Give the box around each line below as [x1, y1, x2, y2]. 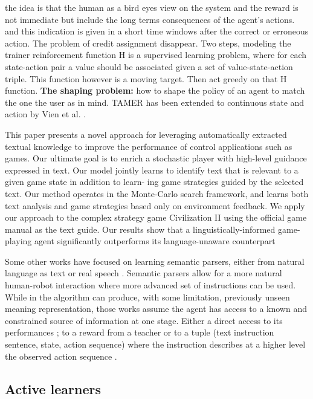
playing [5, 235, 32, 247]
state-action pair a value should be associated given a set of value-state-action [5, 60, 293, 73]
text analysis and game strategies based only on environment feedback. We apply [5, 199, 305, 212]
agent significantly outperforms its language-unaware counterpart [34, 235, 276, 247]
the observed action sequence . [5, 349, 117, 362]
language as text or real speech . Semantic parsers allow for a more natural [5, 267, 282, 279]
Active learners [5, 379, 102, 398]
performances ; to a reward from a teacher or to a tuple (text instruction [5, 326, 274, 339]
